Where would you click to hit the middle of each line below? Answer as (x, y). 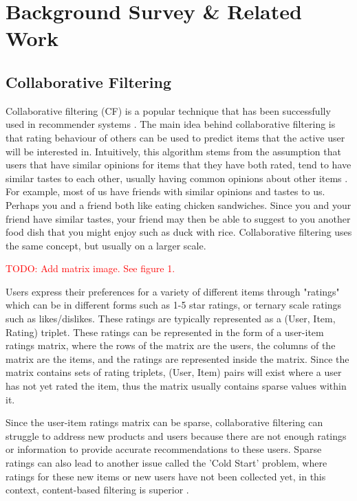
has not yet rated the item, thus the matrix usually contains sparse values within (176, 386)
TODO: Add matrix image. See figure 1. (90, 268)
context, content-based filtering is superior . (97, 490)
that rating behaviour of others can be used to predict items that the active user (175, 137)
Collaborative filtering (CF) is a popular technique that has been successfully (168, 110)
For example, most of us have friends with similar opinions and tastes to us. (165, 191)
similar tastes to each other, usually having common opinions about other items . (177, 178)
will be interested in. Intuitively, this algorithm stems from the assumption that (173, 151)
